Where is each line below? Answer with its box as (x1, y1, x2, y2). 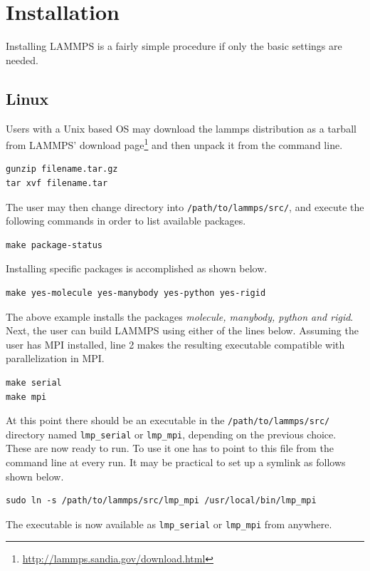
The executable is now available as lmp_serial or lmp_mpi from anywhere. (6, 516, 332, 531)
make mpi (6, 391, 47, 402)
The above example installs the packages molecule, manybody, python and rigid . (6, 309, 354, 324)
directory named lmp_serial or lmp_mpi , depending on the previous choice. (6, 426, 337, 441)
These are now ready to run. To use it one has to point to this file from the (6, 441, 334, 456)
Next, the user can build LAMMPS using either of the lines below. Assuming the (6, 323, 359, 338)
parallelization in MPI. (6, 351, 105, 366)
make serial (6, 377, 62, 388)
